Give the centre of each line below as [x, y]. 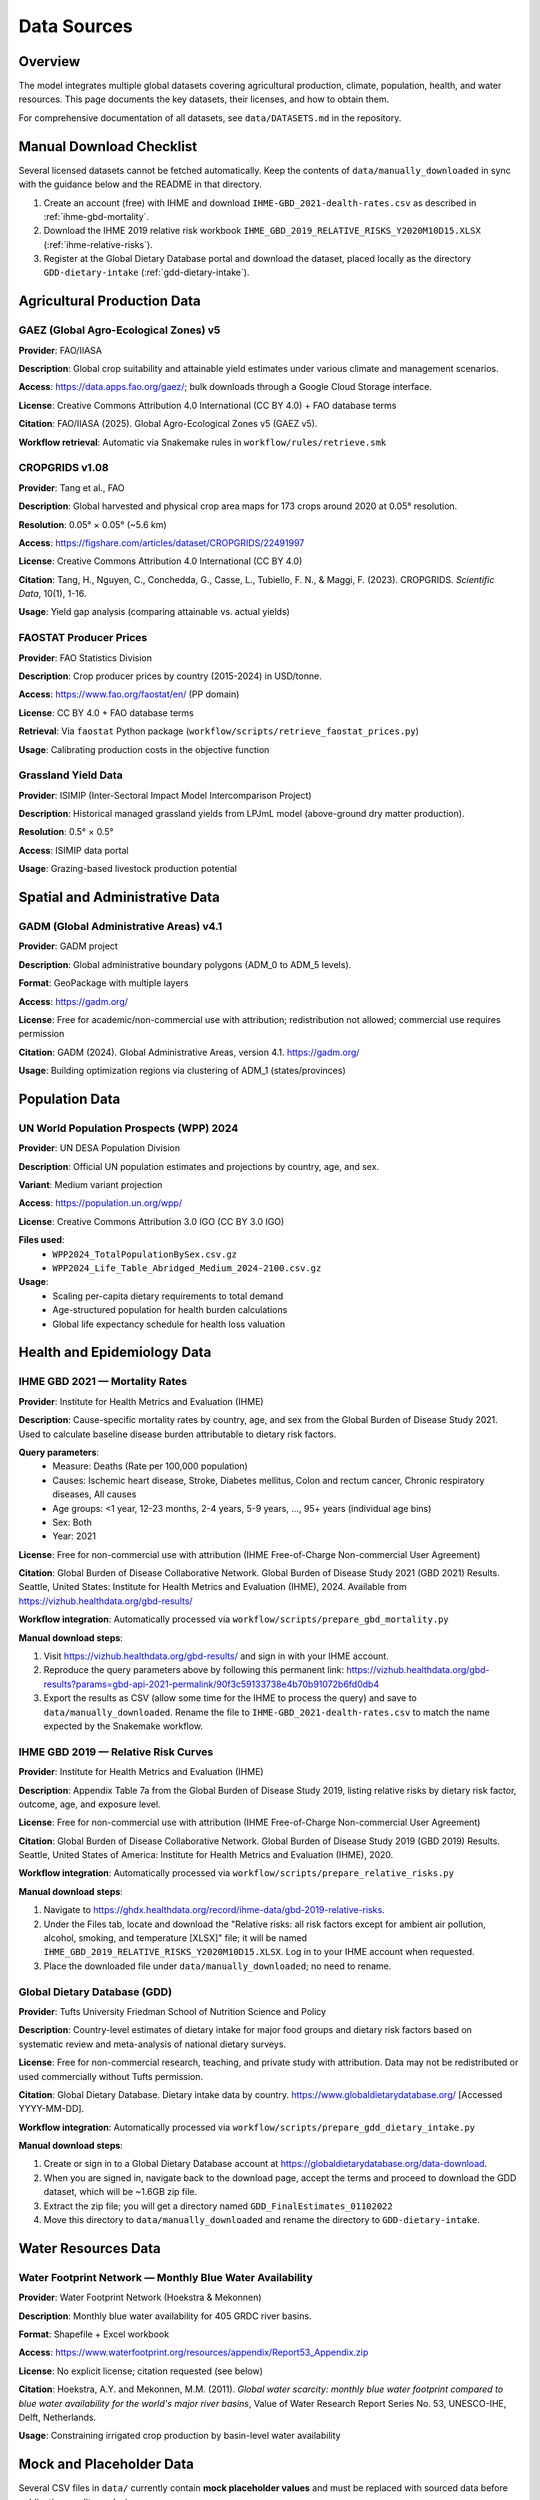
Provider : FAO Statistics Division [85, 657]
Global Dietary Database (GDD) [95, 1992]
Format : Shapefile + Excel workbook [94, 2334]
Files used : [41, 1240]
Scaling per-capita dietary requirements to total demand [168, 1296]
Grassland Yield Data [71, 775]
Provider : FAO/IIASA [60, 350]
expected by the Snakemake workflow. [123, 1726]
